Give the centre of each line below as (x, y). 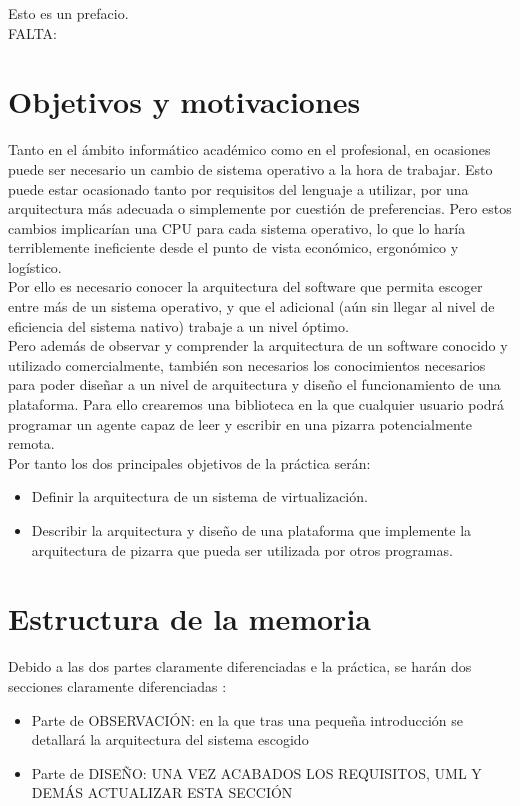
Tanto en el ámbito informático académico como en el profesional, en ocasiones (249, 149)
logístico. (35, 266)
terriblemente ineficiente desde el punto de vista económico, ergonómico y (233, 247)
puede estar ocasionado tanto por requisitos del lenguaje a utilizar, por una (238, 188)
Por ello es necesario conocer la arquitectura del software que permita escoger (245, 286)
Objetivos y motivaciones (184, 101)
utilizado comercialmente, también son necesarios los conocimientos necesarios (247, 364)
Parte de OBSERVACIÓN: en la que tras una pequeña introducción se (247, 719)
